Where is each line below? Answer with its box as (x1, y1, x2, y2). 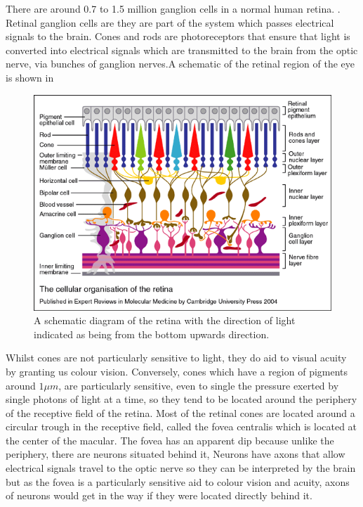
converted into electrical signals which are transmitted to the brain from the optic (6, 42, 358, 57)
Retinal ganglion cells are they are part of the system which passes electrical (6, 15, 334, 30)
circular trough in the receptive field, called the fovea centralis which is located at (6, 419, 357, 434)
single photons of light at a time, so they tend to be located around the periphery (6, 392, 357, 406)
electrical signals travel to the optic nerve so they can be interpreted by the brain (6, 461, 356, 475)
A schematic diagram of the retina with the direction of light (34, 313, 296, 328)
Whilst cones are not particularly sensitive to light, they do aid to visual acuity (6, 350, 347, 365)
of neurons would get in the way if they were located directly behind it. (6, 488, 312, 503)
